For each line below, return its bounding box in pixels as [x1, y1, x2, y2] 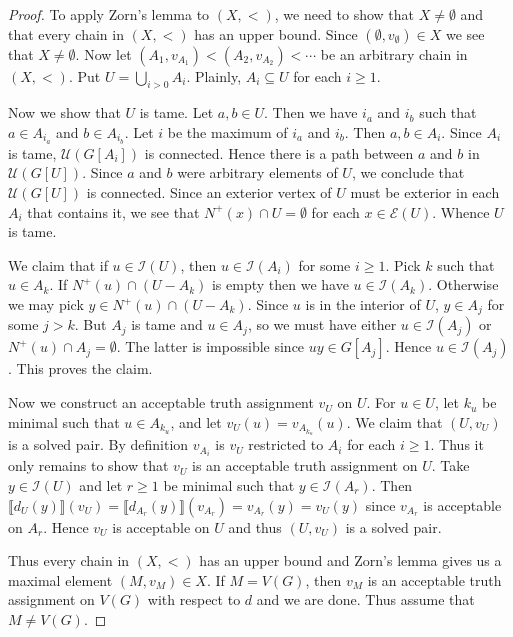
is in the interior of [305, 294, 421, 314]
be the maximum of [167, 121, 288, 142]
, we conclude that [351, 162, 465, 183]
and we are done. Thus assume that [256, 589, 475, 610]
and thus [228, 516, 282, 537]
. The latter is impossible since [116, 336, 305, 357]
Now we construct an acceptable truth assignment [8, 392, 314, 413]
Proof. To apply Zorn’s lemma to [8, 4, 210, 24]
